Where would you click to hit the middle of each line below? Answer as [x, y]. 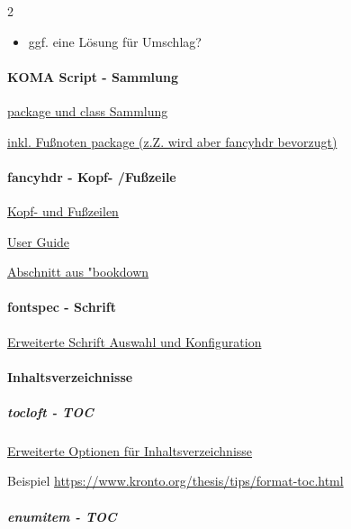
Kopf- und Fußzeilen [63, 210]
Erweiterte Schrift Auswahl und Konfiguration [135, 341]
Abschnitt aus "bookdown [78, 272]
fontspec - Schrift [62, 307]
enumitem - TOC [62, 516]
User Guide [39, 241]
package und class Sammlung [88, 110]
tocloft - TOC [50, 411]
